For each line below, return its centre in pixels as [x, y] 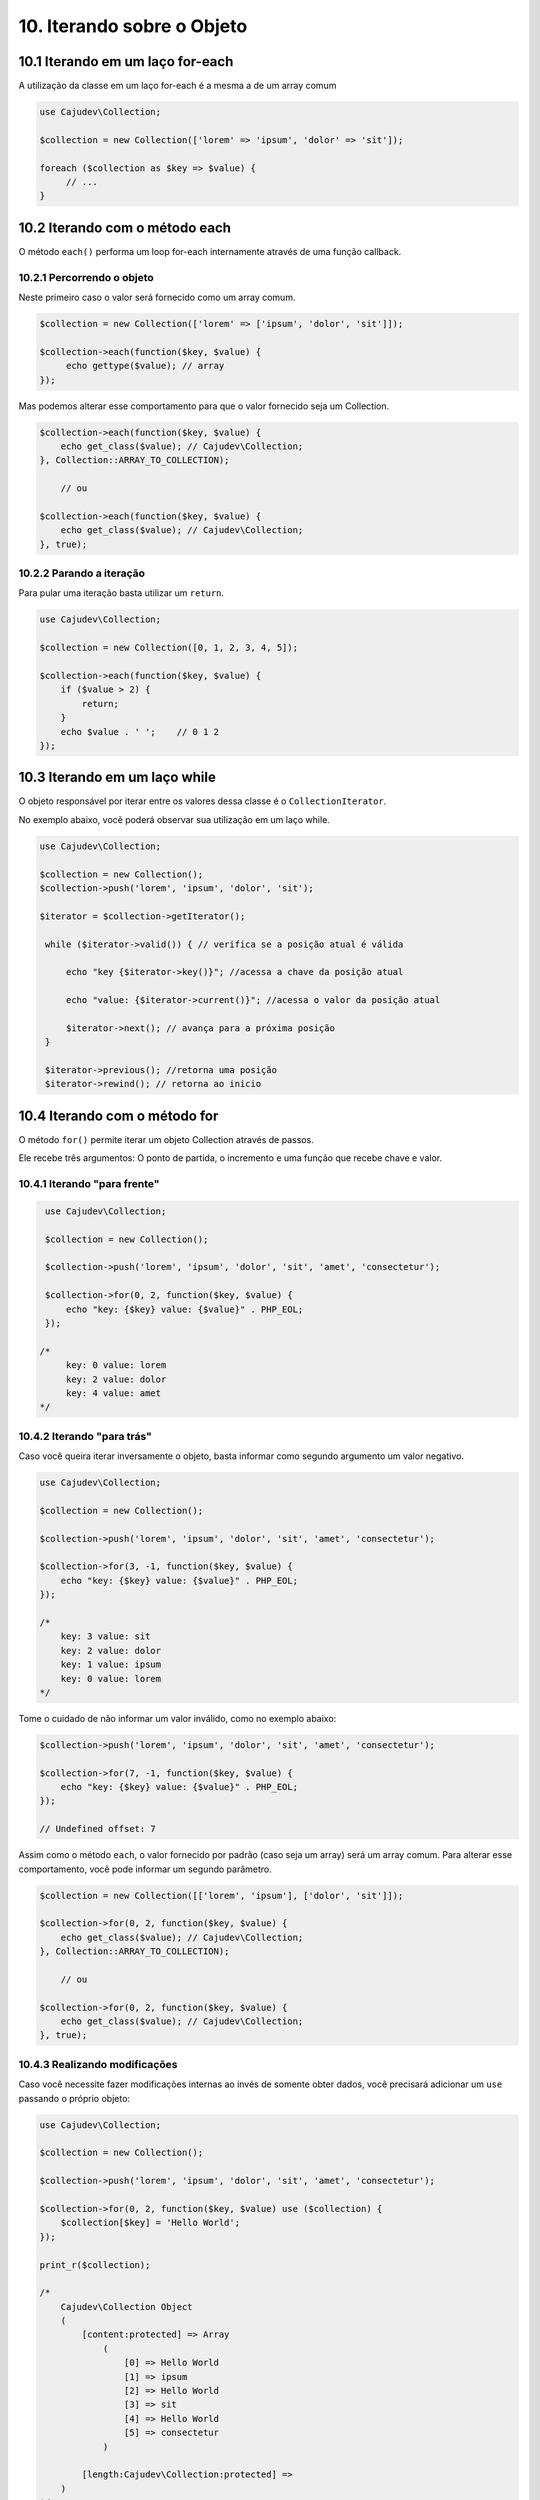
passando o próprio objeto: [74, 2098]
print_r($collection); [95, 2264]
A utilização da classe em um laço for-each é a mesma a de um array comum [177, 86]
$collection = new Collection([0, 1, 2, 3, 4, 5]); [169, 648]
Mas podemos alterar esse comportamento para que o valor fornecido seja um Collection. [204, 406]
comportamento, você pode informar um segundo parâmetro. [145, 1869]
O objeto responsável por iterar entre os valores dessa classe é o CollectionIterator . [202, 801]
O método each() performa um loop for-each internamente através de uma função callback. [210, 251]
